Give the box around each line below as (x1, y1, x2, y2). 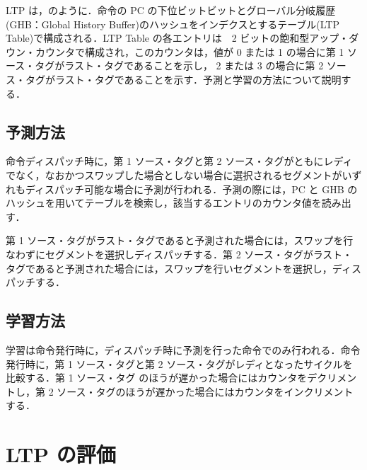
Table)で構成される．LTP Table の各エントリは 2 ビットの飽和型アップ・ (6, 30, 349, 45)
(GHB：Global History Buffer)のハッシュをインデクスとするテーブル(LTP (6, 16, 339, 31)
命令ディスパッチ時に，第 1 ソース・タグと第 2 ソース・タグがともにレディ (6, 154, 353, 168)
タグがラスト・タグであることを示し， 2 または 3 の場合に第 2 (35, 58, 324, 73)
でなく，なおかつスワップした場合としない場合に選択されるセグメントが (6, 167, 342, 182)
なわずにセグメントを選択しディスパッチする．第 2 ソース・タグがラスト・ (6, 246, 353, 261)
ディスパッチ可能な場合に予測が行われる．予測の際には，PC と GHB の (25, 181, 358, 196)
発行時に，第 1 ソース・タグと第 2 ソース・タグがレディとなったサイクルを (6, 356, 353, 371)
